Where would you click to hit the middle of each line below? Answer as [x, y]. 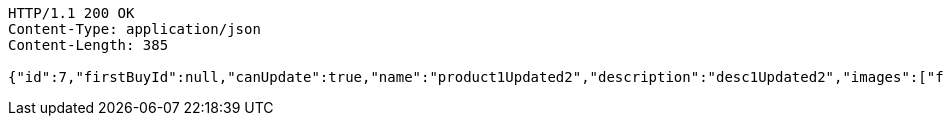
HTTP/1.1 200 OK [71, 13]
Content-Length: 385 [88, 45]
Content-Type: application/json [134, 29]
